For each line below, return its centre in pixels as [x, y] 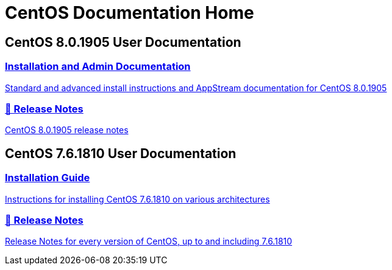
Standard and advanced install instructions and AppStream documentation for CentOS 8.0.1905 [196, 88]
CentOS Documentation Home [130, 13]
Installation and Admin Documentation [98, 67]
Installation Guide [48, 178]
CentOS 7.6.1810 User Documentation [121, 153]
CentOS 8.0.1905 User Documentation [123, 42]
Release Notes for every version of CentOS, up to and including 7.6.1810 [149, 241]
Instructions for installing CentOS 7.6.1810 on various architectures [137, 199]
